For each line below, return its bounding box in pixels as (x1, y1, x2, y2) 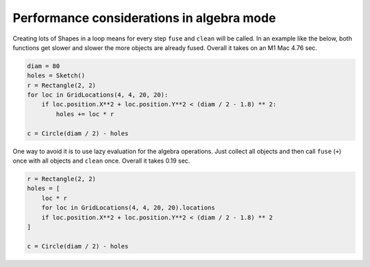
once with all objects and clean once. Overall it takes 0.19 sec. (12, 156, 190, 165)
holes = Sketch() (27, 72, 86, 80)
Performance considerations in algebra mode (12, 10, 277, 25)
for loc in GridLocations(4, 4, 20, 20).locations (41, 204, 215, 212)
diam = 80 (27, 62, 60, 70)
